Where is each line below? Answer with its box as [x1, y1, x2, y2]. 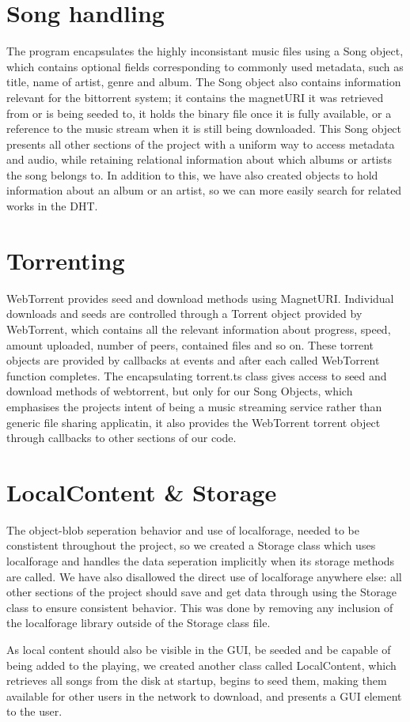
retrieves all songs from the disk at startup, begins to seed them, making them [6, 672, 387, 689]
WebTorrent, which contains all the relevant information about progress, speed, [6, 320, 391, 337]
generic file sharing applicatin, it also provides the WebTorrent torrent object [6, 414, 381, 430]
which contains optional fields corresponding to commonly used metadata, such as [6, 58, 404, 74]
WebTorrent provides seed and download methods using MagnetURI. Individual [6, 289, 394, 306]
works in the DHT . [6, 198, 98, 214]
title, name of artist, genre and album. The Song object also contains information [6, 74, 401, 90]
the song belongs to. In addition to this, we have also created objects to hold [6, 166, 378, 183]
